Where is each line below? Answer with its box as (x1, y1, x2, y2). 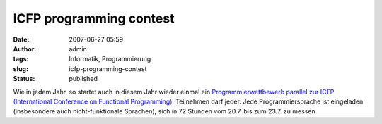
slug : (13, 64, 28, 73)
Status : (13, 75, 35, 83)
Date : (13, 35, 30, 44)
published (69, 75, 98, 83)
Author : (13, 44, 37, 53)
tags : (13, 55, 29, 63)
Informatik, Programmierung (69, 55, 151, 63)
